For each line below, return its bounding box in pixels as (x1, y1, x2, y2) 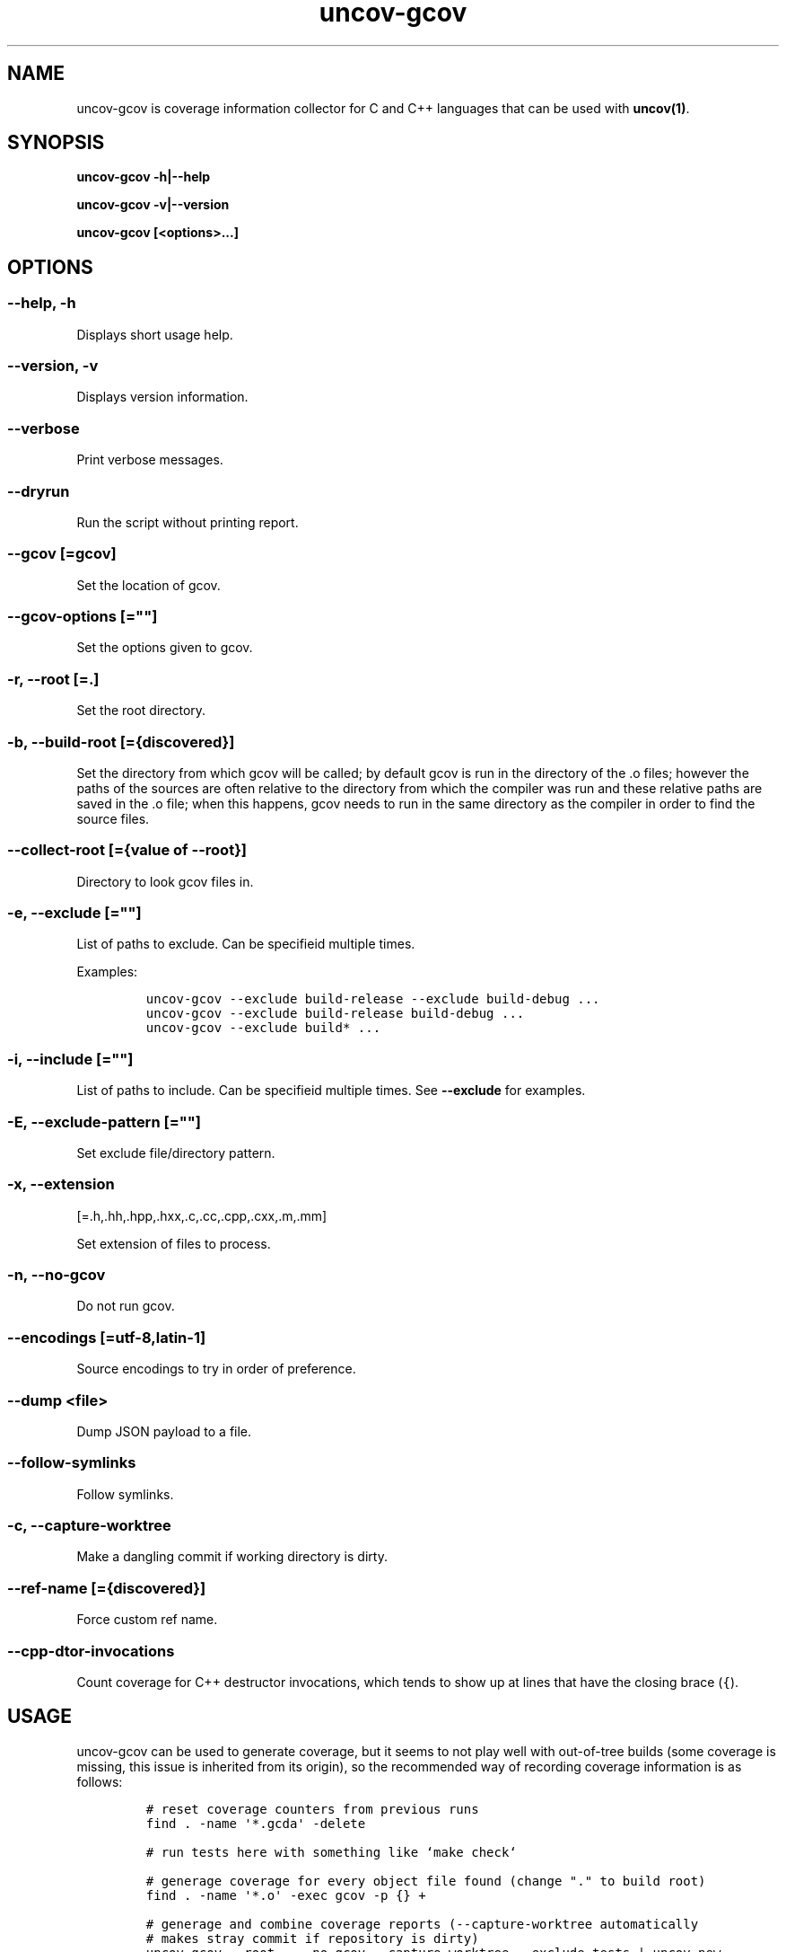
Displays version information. (76, 389, 249, 405)
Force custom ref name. (76, 1612, 218, 1628)
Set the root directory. (76, 702, 206, 719)
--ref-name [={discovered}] (7, 1578, 206, 1597)
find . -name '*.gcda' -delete (145, 1815, 366, 1831)
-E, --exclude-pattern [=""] (7, 1112, 201, 1131)
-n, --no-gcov (7, 1266, 106, 1285)
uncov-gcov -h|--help (76, 169, 211, 185)
